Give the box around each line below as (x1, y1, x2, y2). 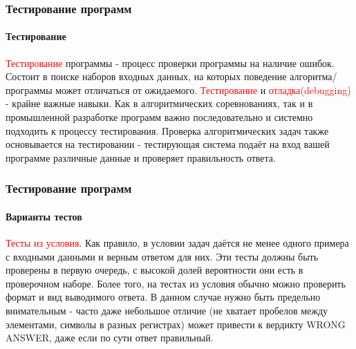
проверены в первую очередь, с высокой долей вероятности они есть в (6, 263, 303, 277)
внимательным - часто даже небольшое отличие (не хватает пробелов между (6, 303, 328, 317)
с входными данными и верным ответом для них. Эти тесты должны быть (6, 249, 319, 263)
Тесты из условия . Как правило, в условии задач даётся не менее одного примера (6, 236, 349, 250)
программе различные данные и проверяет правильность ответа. (6, 150, 276, 164)
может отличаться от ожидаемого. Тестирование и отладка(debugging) (55, 82, 351, 97)
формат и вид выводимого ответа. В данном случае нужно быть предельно (6, 290, 321, 304)
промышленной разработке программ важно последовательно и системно (6, 110, 313, 124)
